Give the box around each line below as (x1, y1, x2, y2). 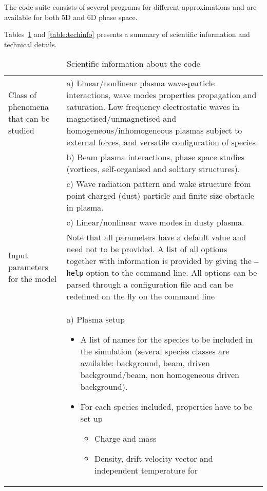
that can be (8, 112, 50, 125)
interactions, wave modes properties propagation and (66, 89, 257, 101)
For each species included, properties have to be (80, 401, 253, 413)
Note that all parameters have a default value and (66, 231, 246, 243)
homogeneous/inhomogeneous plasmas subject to (66, 124, 242, 137)
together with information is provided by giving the (66, 255, 252, 267)
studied (8, 124, 34, 137)
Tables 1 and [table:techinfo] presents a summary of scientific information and (4, 29, 250, 40)
